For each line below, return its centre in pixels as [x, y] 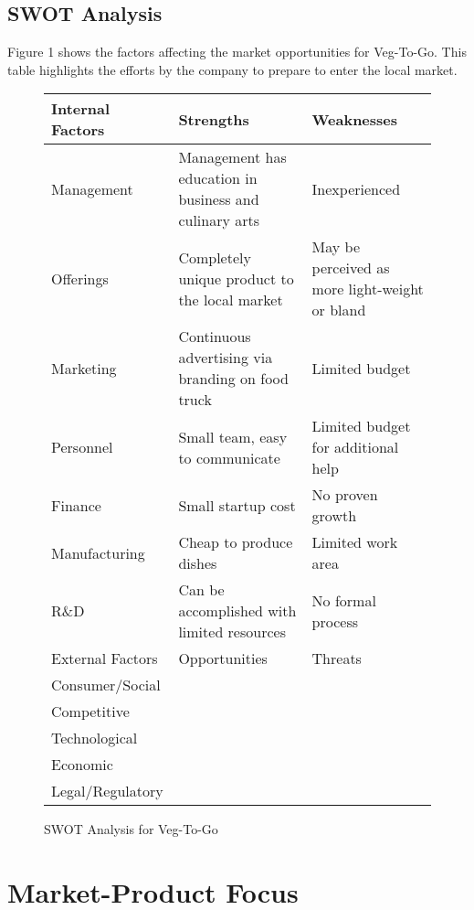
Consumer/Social [106, 685]
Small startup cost [237, 505]
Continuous [215, 337]
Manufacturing [98, 552]
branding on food [233, 379]
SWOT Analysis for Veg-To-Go [131, 829]
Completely [215, 257]
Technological [95, 738]
